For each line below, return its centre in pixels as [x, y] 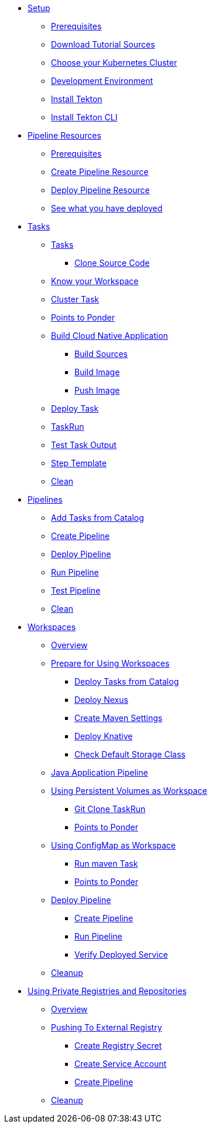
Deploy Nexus [101, 700]
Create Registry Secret [118, 1045]
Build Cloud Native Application [110, 336]
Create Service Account [121, 1064]
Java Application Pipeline [100, 772]
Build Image [97, 372]
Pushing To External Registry [107, 1027]
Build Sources [101, 354]
